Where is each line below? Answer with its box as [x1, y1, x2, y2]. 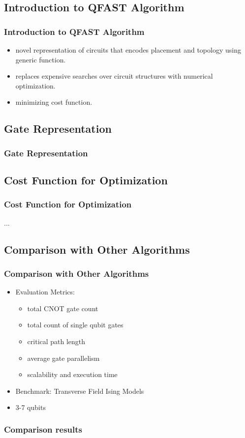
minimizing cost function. [15, 97, 92, 107]
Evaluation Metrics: [15, 287, 75, 297]
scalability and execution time [27, 369, 118, 380]
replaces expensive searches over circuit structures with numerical [15, 71, 213, 81]
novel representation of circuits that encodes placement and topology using [15, 45, 241, 55]
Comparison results [4, 423, 83, 435]
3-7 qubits [15, 402, 46, 412]
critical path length [27, 336, 86, 346]
